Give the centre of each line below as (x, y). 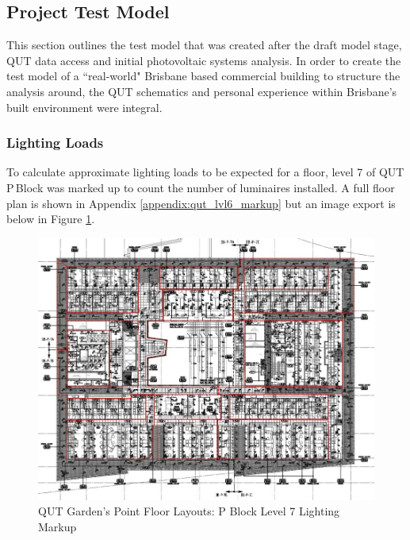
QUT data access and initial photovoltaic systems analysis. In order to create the (204, 60)
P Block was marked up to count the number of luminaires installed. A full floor (201, 187)
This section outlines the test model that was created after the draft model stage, (204, 45)
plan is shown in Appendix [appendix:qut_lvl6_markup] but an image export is (201, 203)
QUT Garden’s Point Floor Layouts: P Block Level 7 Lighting (189, 511)
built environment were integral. (84, 107)
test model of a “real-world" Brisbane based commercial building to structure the (203, 76)
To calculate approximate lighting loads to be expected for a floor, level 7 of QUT (205, 172)
